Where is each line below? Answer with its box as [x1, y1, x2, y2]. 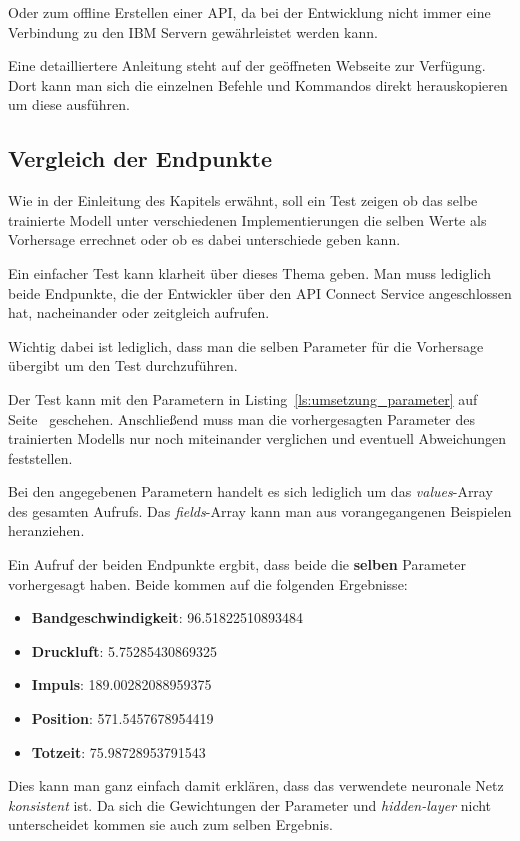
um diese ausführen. [8, 94, 130, 115]
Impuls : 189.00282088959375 [31, 674, 212, 695]
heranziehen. [8, 520, 85, 541]
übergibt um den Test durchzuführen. [8, 355, 238, 376]
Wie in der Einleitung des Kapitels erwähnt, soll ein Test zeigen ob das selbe [8, 190, 478, 211]
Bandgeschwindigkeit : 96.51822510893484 [31, 607, 304, 628]
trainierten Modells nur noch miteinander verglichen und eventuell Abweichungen [8, 428, 507, 449]
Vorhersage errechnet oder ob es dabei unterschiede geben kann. [8, 229, 401, 250]
